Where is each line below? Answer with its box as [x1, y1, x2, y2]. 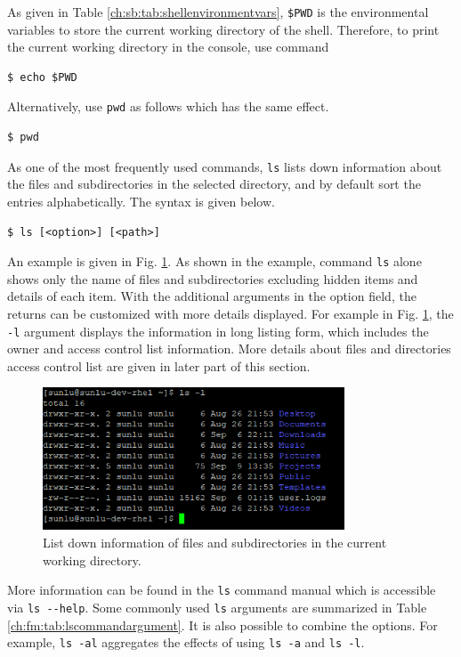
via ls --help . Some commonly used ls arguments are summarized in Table [7, 597, 427, 616]
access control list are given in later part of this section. [7, 356, 311, 375]
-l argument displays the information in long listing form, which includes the [7, 321, 429, 340]
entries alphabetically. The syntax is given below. [7, 191, 275, 210]
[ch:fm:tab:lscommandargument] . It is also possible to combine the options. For [7, 615, 438, 634]
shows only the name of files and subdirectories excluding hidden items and [7, 269, 418, 288]
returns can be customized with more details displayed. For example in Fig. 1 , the [7, 304, 454, 322]
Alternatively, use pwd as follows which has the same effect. [7, 97, 329, 116]
